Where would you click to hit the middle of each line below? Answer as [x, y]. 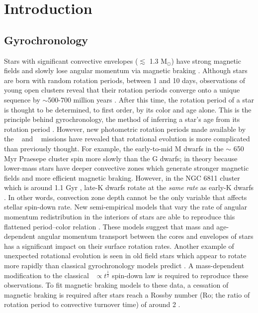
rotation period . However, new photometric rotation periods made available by [125, 129]
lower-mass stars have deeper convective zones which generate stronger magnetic [127, 168]
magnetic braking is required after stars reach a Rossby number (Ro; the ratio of [127, 294]
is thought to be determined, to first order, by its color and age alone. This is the [128, 109]
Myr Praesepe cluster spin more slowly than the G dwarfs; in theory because [121, 158]
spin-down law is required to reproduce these [180, 275]
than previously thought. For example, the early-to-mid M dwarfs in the [114, 148]
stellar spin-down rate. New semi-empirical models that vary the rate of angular [126, 207]
